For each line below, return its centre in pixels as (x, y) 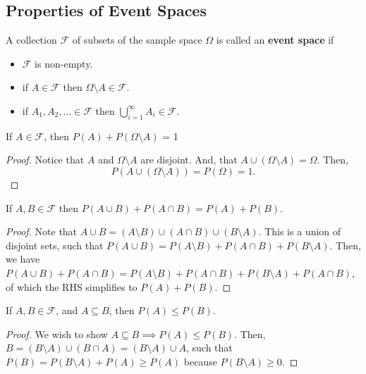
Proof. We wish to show (57, 334)
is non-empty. (64, 63)
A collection (31, 40)
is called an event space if (275, 40)
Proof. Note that (42, 231)
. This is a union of (300, 231)
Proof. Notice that (45, 160)
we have (23, 259)
